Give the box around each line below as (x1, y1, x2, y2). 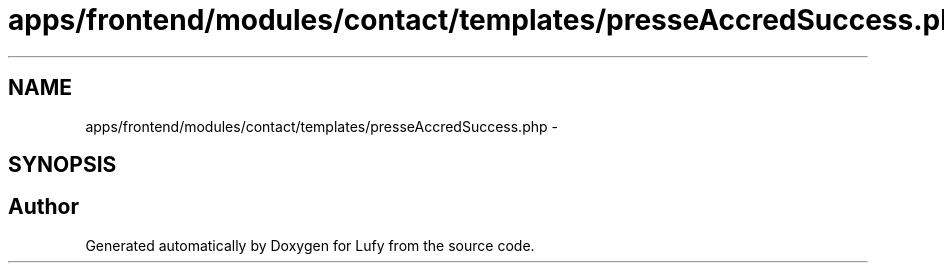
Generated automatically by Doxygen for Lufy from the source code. (85, 236, 535, 254)
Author (8, 194, 79, 220)
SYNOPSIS (8, 152, 117, 178)
